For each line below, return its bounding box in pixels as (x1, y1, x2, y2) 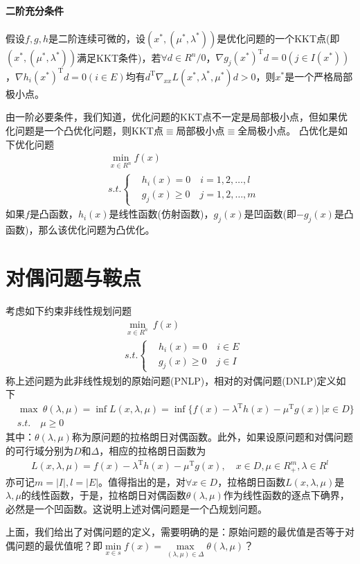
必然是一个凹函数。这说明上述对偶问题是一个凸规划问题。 (6, 501, 267, 515)
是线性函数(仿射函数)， (109, 206, 214, 221)
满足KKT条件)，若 (77, 50, 161, 64)
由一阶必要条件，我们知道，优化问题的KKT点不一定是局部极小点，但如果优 (6, 109, 348, 124)
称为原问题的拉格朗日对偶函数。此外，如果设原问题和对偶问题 (71, 430, 353, 444)
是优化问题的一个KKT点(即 (217, 30, 340, 45)
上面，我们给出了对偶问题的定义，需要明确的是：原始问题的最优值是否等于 (6, 525, 345, 539)
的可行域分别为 (6, 443, 73, 458)
